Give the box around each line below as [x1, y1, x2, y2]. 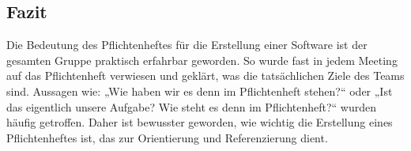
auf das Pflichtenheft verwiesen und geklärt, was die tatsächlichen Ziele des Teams [6, 67, 405, 84]
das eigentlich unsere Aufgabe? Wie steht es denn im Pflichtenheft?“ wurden [6, 98, 377, 115]
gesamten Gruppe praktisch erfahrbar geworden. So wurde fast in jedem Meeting [6, 51, 398, 68]
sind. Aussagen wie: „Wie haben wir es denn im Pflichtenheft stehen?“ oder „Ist [6, 82, 393, 99]
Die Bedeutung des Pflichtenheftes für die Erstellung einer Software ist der [6, 36, 368, 53]
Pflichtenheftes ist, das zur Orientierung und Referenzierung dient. [6, 129, 328, 145]
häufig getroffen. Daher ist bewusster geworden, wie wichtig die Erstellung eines [6, 114, 393, 130]
